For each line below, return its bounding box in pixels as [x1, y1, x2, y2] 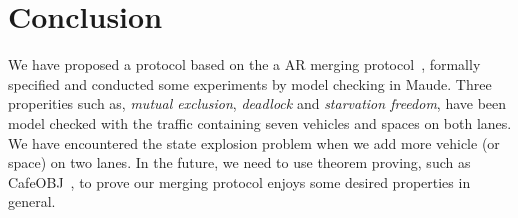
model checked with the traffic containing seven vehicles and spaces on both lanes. [8, 112, 512, 133]
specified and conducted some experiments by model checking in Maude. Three [8, 73, 492, 94]
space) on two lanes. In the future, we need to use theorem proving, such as [8, 152, 471, 173]
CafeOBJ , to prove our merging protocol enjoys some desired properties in [8, 171, 471, 192]
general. [8, 191, 56, 212]
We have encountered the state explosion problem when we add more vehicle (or [8, 132, 500, 153]
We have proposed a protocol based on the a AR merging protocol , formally [8, 54, 481, 75]
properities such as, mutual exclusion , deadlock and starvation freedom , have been [8, 93, 507, 114]
